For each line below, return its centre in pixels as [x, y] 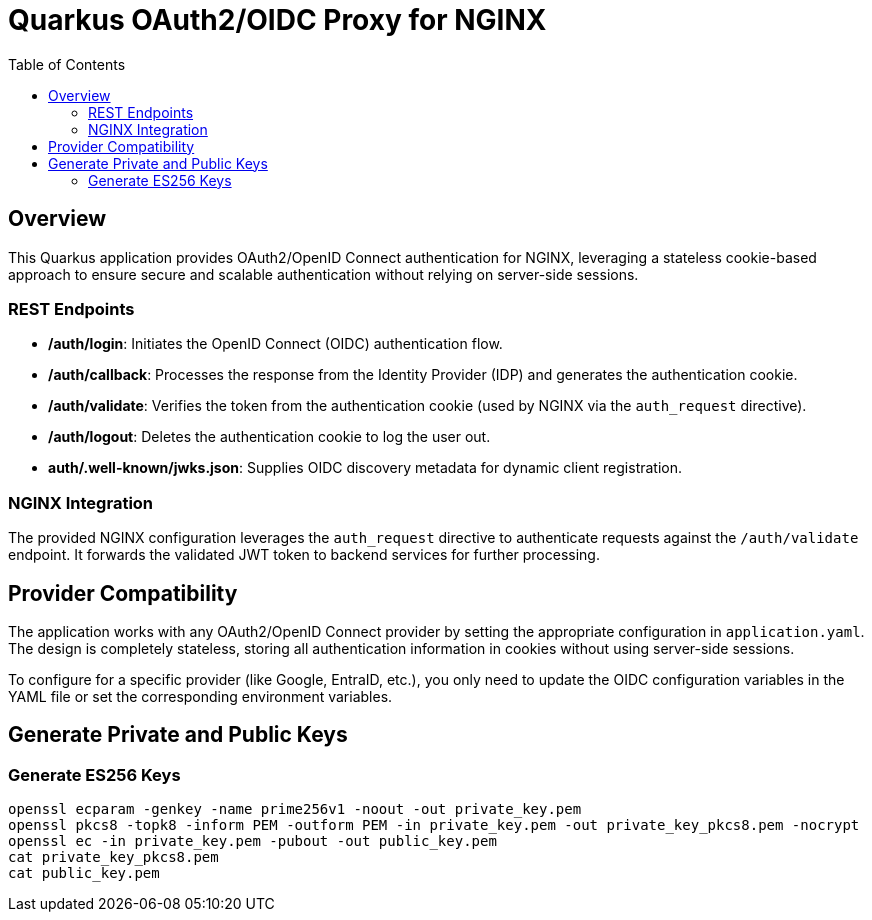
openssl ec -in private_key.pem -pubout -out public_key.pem [252, 841]
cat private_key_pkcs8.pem [113, 857]
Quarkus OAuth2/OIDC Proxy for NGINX [277, 20]
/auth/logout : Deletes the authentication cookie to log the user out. [269, 437]
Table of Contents [67, 64]
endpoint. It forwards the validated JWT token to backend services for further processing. [304, 555]
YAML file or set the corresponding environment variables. [200, 696]
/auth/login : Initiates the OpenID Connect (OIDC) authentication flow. [275, 344]
